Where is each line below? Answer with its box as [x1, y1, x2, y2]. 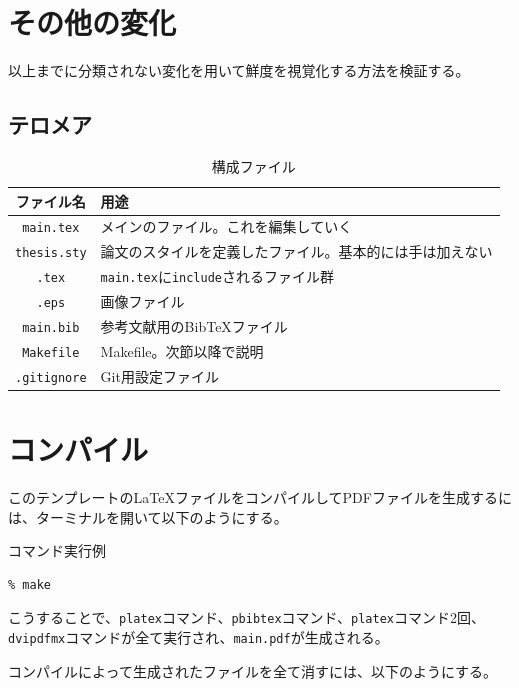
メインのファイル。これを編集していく [100, 216, 353, 237]
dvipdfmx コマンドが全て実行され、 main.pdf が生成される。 [8, 627, 389, 648]
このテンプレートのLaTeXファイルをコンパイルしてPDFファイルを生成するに [8, 487, 512, 508]
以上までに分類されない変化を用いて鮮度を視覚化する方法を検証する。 [8, 60, 470, 81]
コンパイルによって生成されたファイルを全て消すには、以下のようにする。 [8, 660, 498, 681]
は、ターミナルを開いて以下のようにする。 [8, 506, 288, 527]
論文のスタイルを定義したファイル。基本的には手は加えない [100, 241, 493, 262]
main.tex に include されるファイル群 [100, 266, 334, 287]
